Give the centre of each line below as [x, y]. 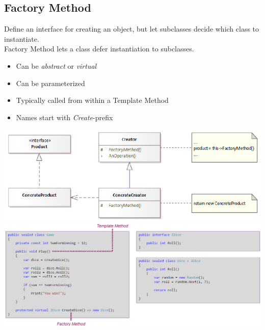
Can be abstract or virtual [56, 65]
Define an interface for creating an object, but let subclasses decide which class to [132, 29]
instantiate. [22, 38]
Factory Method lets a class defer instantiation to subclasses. [99, 49]
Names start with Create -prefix [64, 117]
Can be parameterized [50, 83]
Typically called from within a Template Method [92, 100]
